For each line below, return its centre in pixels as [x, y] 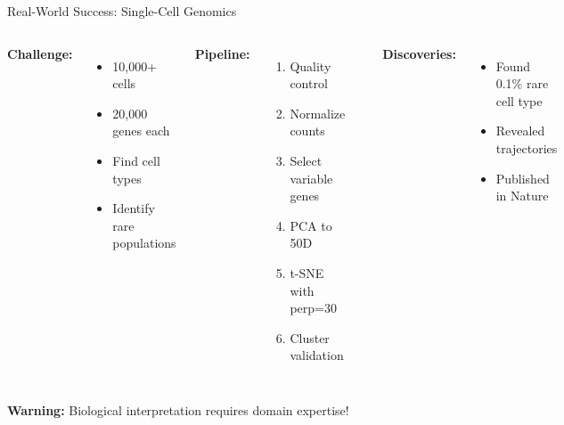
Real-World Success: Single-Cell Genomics [122, 11]
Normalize [318, 113]
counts [307, 131]
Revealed [520, 131]
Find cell [136, 160]
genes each [141, 131]
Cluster [310, 337]
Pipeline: [222, 53]
